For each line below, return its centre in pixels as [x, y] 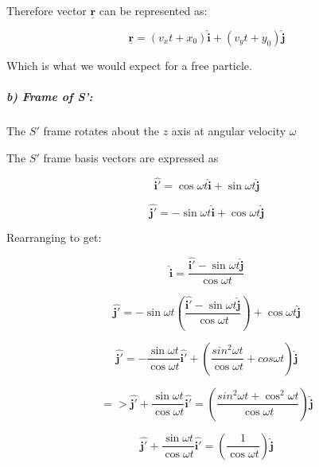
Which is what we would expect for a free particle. [129, 65]
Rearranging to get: [54, 237]
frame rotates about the [101, 130]
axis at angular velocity [229, 130]
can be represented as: [153, 10]
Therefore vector [47, 10]
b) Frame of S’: [50, 96]
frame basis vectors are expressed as [131, 157]
